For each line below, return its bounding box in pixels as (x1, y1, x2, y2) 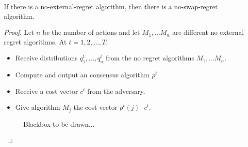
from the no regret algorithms (106, 53, 194, 63)
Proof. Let (4, 27, 34, 37)
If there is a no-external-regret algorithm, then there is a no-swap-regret (4, 1, 218, 11)
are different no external (172, 27, 244, 37)
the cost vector (73, 102, 117, 112)
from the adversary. (87, 86, 145, 96)
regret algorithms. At (4, 36, 67, 46)
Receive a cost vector (15, 86, 78, 96)
